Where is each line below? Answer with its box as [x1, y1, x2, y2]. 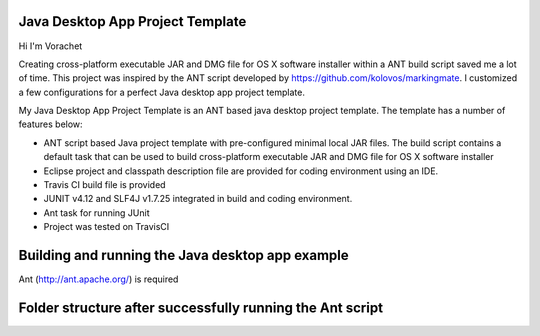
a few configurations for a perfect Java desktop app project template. [18, 86, 305, 98]
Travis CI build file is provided [43, 179, 166, 191]
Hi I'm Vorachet [18, 40, 83, 52]
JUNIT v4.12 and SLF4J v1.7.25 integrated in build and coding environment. [43, 193, 353, 205]
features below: [18, 118, 84, 130]
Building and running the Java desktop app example [18, 247, 349, 264]
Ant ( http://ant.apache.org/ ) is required [18, 273, 179, 285]
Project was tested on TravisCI [43, 221, 170, 233]
